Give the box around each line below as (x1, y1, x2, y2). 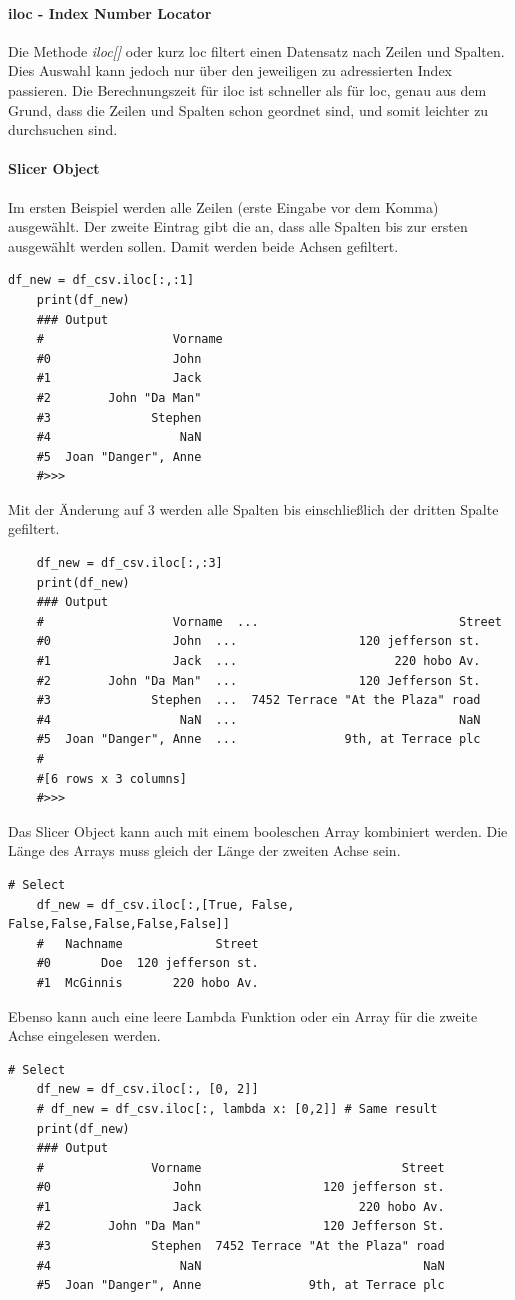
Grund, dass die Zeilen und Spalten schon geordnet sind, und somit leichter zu (8, 99, 489, 120)
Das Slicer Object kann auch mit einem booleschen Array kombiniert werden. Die (8, 820, 508, 841)
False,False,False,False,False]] (8, 917, 230, 932)
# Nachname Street (36, 936, 259, 951)
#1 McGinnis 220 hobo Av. (36, 975, 259, 990)
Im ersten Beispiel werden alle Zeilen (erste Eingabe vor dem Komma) (8, 196, 439, 217)
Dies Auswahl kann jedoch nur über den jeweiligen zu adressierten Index (8, 60, 452, 81)
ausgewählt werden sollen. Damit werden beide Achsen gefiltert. (8, 235, 399, 256)
